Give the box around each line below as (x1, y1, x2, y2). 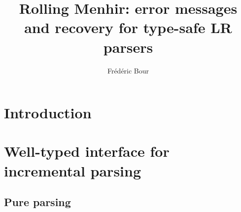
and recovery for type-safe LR (24, 17, 232, 37)
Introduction (4, 103, 92, 123)
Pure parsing (4, 194, 71, 210)
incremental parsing (4, 160, 141, 180)
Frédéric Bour (107, 65, 149, 75)
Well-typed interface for (4, 141, 170, 161)
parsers (103, 36, 153, 57)
